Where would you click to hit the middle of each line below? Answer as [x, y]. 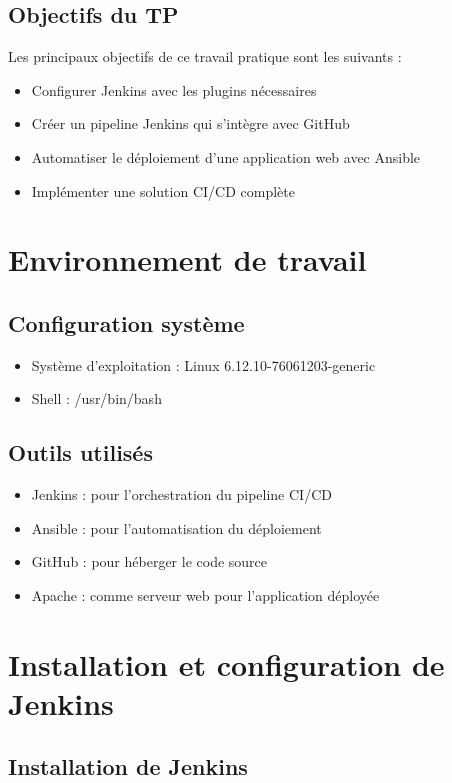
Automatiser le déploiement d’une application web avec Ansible [226, 156]
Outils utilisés [80, 452]
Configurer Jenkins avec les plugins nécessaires [174, 89]
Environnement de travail [187, 259]
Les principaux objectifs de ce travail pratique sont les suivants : [205, 56]
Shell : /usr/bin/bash [96, 398]
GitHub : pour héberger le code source [149, 561]
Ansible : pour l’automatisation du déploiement [176, 527]
